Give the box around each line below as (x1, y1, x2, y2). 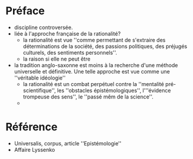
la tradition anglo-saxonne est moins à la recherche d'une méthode (14, 61, 178, 69)
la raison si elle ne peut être (22, 55, 91, 62)
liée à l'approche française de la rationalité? (14, 30, 121, 37)
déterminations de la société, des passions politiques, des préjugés (22, 43, 188, 50)
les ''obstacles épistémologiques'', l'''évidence (57, 87, 171, 94)
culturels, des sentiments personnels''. (22, 49, 118, 56)
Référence (5, 120, 57, 134)
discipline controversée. (14, 24, 73, 31)
